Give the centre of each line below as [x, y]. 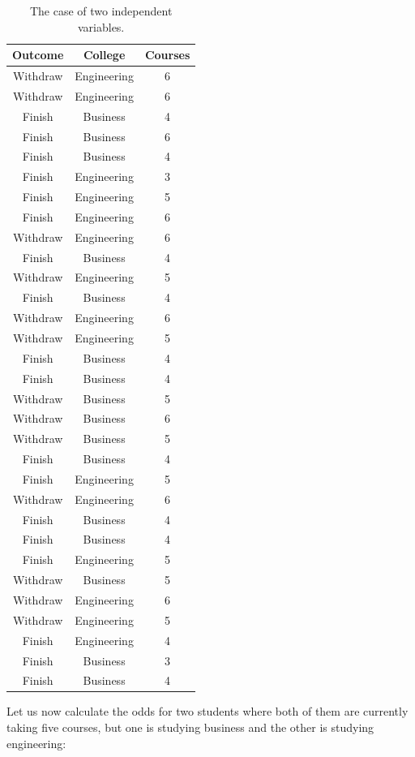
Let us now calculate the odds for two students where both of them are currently [207, 711]
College [104, 55]
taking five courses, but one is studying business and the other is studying [190, 727]
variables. [101, 26]
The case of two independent [101, 11]
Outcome [38, 55]
